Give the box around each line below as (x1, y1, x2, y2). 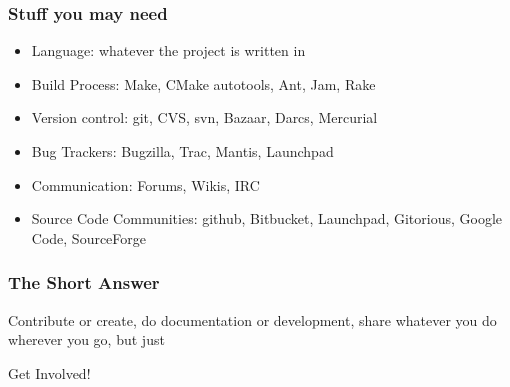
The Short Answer (8, 270, 160, 295)
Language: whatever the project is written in (31, 40, 306, 61)
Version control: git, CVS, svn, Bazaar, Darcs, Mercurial (31, 107, 378, 128)
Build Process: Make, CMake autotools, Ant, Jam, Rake (31, 73, 376, 94)
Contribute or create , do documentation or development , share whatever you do (8, 309, 497, 330)
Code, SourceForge (31, 227, 147, 248)
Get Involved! (8, 362, 91, 383)
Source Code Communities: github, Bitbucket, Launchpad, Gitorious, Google (31, 208, 503, 229)
